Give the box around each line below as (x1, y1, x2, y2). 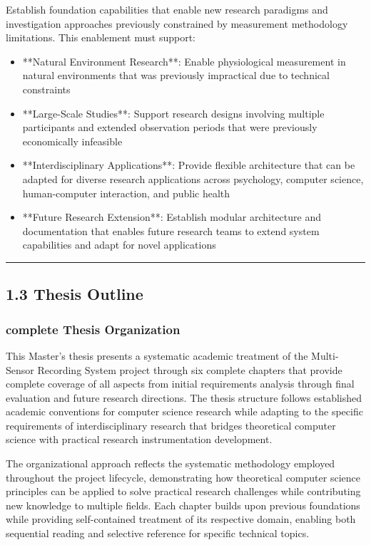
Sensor (6, 362, 34, 377)
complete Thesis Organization (6, 320, 181, 338)
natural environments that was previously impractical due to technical (22, 68, 330, 83)
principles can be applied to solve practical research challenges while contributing (6, 484, 361, 499)
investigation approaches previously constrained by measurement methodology (6, 16, 348, 31)
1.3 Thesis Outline (6, 283, 143, 305)
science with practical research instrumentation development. (6, 432, 273, 447)
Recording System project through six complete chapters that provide (37, 362, 342, 377)
